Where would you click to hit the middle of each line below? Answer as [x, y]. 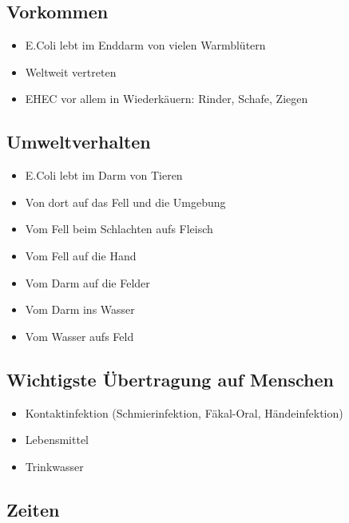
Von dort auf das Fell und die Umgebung [125, 202]
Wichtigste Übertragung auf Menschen [170, 379]
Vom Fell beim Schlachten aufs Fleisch [119, 229]
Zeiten [33, 509]
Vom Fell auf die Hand [81, 255]
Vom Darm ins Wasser [80, 309]
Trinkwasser [54, 466]
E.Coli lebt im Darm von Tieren [104, 175]
